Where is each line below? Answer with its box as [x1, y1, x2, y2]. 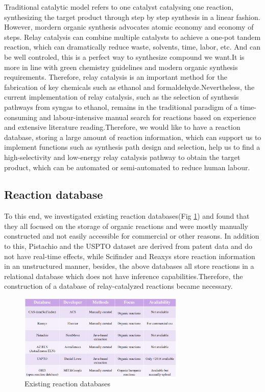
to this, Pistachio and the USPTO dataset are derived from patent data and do [4, 241, 253, 251]
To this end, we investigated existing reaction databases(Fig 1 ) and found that [4, 211, 250, 221]
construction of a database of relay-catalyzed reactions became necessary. [4, 281, 233, 291]
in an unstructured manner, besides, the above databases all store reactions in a [4, 261, 254, 271]
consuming [4, 111, 37, 122]
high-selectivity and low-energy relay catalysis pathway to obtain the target [4, 151, 240, 162]
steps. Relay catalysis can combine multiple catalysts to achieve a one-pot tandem [4, 31, 261, 42]
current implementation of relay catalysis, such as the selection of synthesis [4, 91, 239, 102]
